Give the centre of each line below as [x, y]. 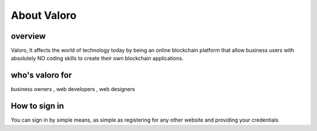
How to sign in [37, 106]
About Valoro [44, 15]
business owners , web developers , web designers [73, 89]
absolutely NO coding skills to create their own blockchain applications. [97, 58]
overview [28, 36]
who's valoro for [41, 75]
